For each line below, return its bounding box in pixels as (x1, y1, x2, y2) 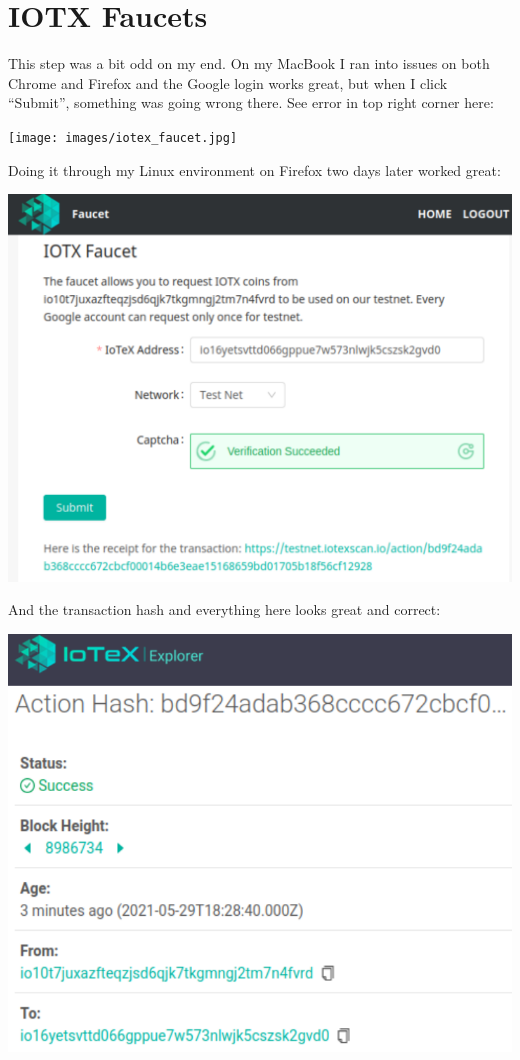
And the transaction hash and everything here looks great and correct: (8, 599, 441, 620)
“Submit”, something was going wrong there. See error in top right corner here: (8, 92, 494, 113)
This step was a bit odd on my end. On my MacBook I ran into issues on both (8, 53, 490, 74)
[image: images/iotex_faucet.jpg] (8, 130, 238, 145)
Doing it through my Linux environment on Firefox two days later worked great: (8, 159, 501, 180)
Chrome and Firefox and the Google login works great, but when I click (8, 72, 448, 93)
